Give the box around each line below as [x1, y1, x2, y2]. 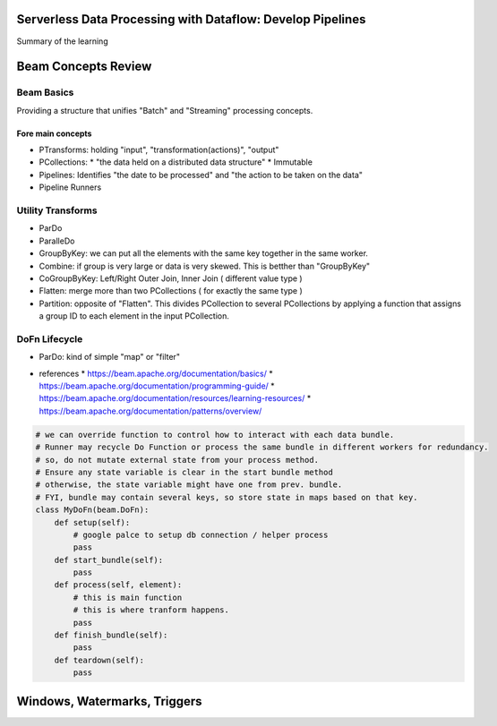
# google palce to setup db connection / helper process [73, 529, 329, 540]
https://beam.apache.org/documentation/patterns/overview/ [39, 406, 262, 416]
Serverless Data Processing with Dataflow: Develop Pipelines [16, 12, 366, 27]
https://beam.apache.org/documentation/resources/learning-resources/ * [39, 393, 312, 404]
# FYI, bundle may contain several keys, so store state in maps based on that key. [35, 492, 418, 502]
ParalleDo [39, 235, 75, 246]
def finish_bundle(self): [54, 630, 168, 640]
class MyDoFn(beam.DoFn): [35, 505, 150, 515]
